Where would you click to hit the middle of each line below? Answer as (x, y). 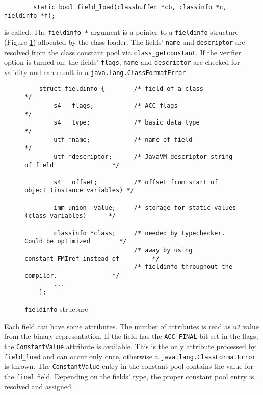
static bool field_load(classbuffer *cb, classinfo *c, (130, 7)
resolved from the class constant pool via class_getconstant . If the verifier (123, 52)
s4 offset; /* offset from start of (136, 182)
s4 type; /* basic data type (127, 123)
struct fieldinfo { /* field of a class (121, 89)
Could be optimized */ (76, 242)
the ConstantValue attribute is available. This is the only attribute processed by (130, 346)
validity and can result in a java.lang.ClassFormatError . (96, 72)
